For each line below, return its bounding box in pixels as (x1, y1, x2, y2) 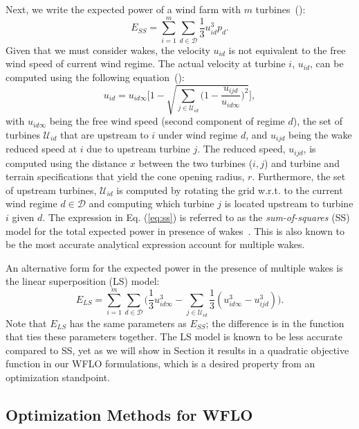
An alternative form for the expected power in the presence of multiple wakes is (6, 260, 343, 274)
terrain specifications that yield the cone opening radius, (6, 169, 245, 184)
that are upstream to (59, 127, 149, 141)
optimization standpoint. (6, 370, 111, 385)
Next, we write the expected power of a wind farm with (6, 2, 241, 16)
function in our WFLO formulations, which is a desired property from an (6, 356, 315, 371)
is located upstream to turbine (224, 196, 353, 211)
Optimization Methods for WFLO (6, 404, 253, 426)
